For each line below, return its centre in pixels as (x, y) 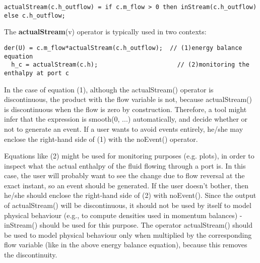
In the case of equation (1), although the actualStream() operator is (109, 89)
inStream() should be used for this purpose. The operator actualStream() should (128, 225)
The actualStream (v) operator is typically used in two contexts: (105, 32)
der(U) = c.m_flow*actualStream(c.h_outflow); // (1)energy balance (123, 48)
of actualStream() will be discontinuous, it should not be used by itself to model (128, 205)
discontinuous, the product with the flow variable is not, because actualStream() (128, 99)
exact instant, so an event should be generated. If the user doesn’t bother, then (126, 185)
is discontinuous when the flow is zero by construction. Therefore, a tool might (125, 109)
